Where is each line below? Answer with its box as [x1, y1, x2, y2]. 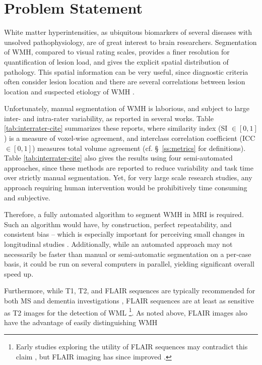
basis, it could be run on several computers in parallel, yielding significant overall [4, 258, 254, 269]
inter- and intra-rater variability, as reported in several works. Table [4, 113, 214, 123]
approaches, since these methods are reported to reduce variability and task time [4, 162, 253, 173]
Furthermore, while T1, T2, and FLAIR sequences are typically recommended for [4, 285, 255, 296]
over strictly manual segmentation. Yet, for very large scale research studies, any [4, 172, 252, 183]
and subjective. [4, 192, 50, 202]
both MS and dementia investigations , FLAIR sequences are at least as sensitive [4, 295, 254, 305]
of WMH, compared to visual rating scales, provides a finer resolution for [4, 46, 230, 57]
